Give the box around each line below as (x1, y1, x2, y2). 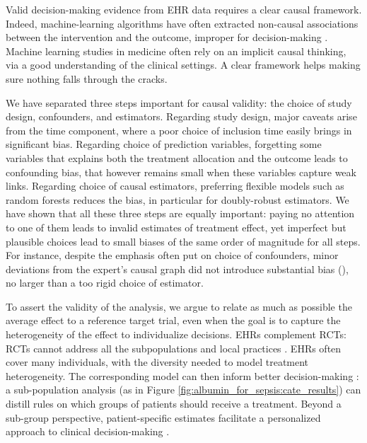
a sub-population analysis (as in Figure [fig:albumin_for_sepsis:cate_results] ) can (6, 382, 361, 397)
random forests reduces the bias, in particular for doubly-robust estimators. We (6, 192, 349, 207)
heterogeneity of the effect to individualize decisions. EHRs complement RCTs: (6, 327, 346, 342)
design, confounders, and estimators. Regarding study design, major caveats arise (6, 109, 357, 124)
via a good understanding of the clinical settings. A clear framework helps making (6, 57, 361, 72)
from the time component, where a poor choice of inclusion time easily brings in (6, 122, 352, 137)
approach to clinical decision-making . (6, 424, 170, 439)
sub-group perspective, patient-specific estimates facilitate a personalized (6, 410, 321, 425)
